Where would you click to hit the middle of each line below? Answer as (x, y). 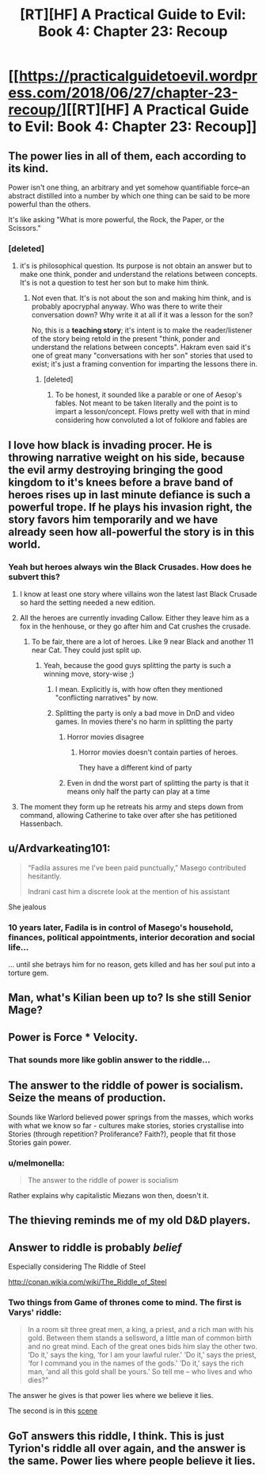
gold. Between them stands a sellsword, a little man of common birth (139, 1338)
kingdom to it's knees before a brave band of (121, 482)
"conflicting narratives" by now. (106, 697)
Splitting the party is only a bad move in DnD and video (145, 713)
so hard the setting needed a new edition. (87, 602)
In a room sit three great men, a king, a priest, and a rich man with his (141, 1330)
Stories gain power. (40, 1142)
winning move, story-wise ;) (89, 674)
